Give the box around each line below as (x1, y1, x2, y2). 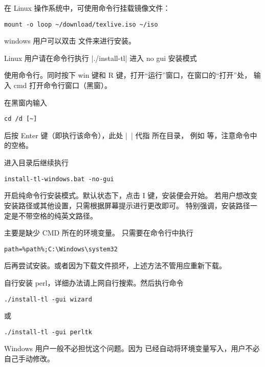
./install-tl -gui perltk (4, 328, 92, 336)
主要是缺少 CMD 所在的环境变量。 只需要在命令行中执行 (4, 227, 193, 238)
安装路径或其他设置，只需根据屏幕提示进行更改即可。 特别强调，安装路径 (4, 200, 250, 210)
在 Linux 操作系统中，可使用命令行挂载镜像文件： (4, 3, 170, 13)
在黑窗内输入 (4, 97, 47, 107)
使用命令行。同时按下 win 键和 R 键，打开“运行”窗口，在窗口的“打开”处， (4, 70, 252, 80)
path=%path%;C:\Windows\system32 (4, 245, 118, 253)
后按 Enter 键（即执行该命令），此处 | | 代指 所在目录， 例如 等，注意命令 (4, 129, 250, 140)
